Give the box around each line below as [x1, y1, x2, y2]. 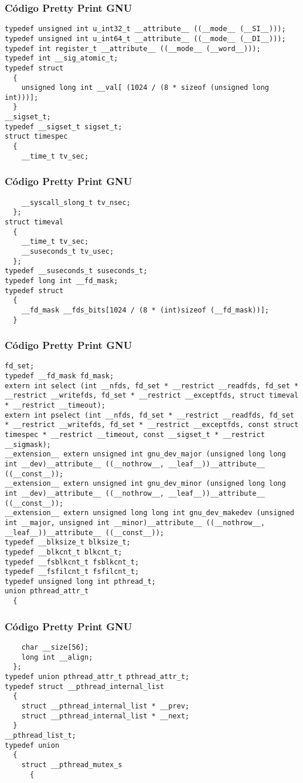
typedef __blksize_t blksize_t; [5, 538, 131, 547]
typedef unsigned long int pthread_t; [5, 577, 156, 586]
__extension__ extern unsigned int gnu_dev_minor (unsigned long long [5, 479, 286, 488]
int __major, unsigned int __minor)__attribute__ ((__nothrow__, [5, 518, 265, 527]
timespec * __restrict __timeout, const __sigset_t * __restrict [5, 430, 265, 439]
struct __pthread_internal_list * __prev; [21, 701, 189, 710]
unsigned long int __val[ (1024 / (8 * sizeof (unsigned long [21, 83, 270, 92]
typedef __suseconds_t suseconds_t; [5, 267, 148, 275]
